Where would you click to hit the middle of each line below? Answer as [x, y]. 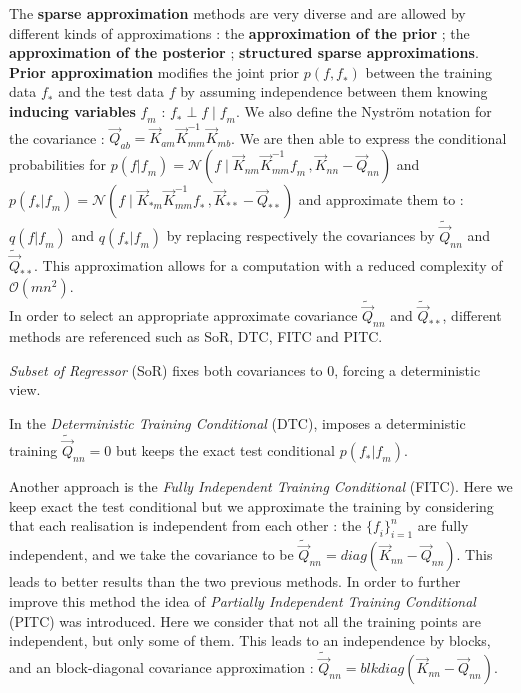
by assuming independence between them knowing [334, 91]
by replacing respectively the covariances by [300, 235]
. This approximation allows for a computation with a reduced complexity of [268, 265]
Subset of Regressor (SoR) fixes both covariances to [166, 369]
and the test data [111, 91]
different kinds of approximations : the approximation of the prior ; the [239, 32]
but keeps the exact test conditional [225, 450]
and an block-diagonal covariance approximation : [161, 667]
